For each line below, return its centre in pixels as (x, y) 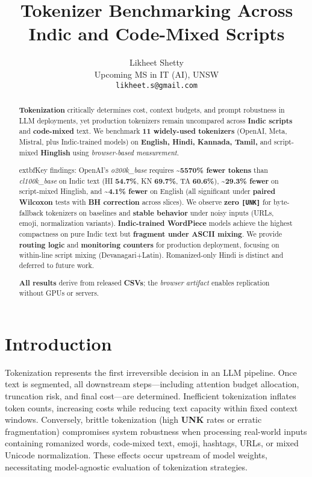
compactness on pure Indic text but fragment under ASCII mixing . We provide (151, 234)
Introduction (58, 343)
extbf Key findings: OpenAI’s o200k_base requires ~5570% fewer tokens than (143, 170)
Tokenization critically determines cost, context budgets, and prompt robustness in (152, 110)
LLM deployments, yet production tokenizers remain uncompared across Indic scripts (156, 120)
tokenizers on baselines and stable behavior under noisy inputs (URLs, (160, 213)
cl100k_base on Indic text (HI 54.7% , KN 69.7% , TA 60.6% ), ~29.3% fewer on (149, 181)
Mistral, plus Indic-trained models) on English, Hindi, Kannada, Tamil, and (145, 142)
